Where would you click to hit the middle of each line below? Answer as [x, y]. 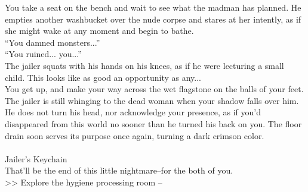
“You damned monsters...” [53, 42]
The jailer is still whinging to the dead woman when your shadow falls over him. [152, 100]
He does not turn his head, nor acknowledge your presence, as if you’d [133, 112]
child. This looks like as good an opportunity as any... [103, 77]
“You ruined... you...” [43, 54]
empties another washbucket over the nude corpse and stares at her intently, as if [153, 19]
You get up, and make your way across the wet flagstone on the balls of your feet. [154, 89]
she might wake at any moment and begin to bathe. [99, 31]
